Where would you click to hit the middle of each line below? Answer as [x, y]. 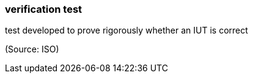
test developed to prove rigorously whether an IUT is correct [127, 30]
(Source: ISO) [32, 49]
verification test [44, 9]
